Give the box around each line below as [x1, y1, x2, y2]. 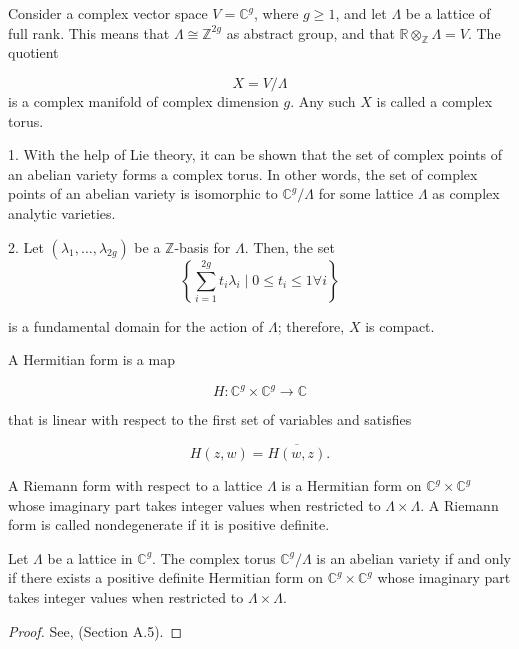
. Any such [290, 90, 356, 111]
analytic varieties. [8, 202, 116, 223]
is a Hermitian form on [281, 475, 422, 496]
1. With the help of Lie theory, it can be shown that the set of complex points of [8, 144, 502, 165]
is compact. [365, 315, 435, 336]
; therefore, [277, 315, 345, 336]
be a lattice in [47, 547, 133, 568]
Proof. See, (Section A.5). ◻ [8, 620, 183, 641]
